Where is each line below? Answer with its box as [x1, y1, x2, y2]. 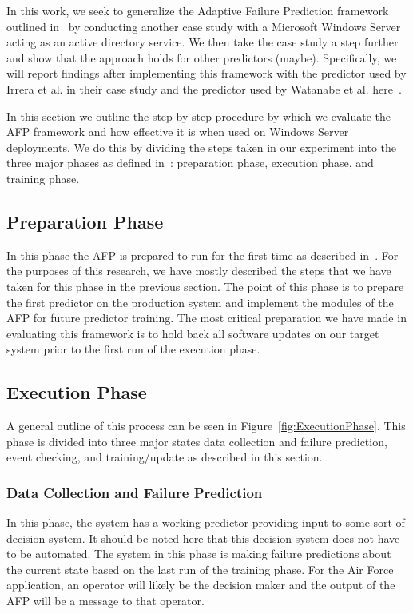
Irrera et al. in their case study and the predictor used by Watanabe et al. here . [6, 80, 402, 97]
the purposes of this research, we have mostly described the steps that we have [6, 262, 391, 279]
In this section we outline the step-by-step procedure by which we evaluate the [6, 107, 391, 124]
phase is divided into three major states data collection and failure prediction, [6, 433, 387, 449]
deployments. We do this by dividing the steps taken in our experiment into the [6, 138, 397, 155]
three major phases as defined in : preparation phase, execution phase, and [6, 154, 374, 171]
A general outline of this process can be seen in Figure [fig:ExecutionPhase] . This [6, 417, 406, 434]
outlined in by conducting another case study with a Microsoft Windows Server [6, 18, 401, 34]
